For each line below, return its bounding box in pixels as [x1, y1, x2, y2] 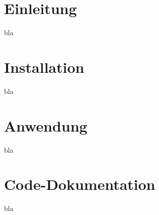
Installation [4, 56, 84, 77]
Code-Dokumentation [4, 174, 155, 194]
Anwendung [4, 115, 88, 136]
